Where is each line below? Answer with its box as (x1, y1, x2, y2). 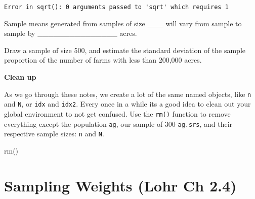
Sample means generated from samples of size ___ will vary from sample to (4, 18, 242, 28)
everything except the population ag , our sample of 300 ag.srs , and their (4, 118, 233, 129)
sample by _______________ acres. (4, 28, 137, 38)
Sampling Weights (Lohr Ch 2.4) (4, 175, 237, 195)
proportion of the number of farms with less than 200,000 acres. (4, 55, 202, 65)
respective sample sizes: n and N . (4, 128, 104, 139)
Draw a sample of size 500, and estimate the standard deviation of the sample (4, 44, 246, 55)
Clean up (4, 72, 36, 82)
